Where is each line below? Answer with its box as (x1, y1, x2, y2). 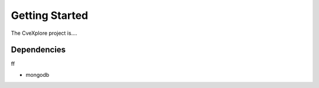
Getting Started (11, 9, 89, 22)
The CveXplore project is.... (11, 30, 78, 37)
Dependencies (11, 45, 66, 55)
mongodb (25, 71, 50, 78)
